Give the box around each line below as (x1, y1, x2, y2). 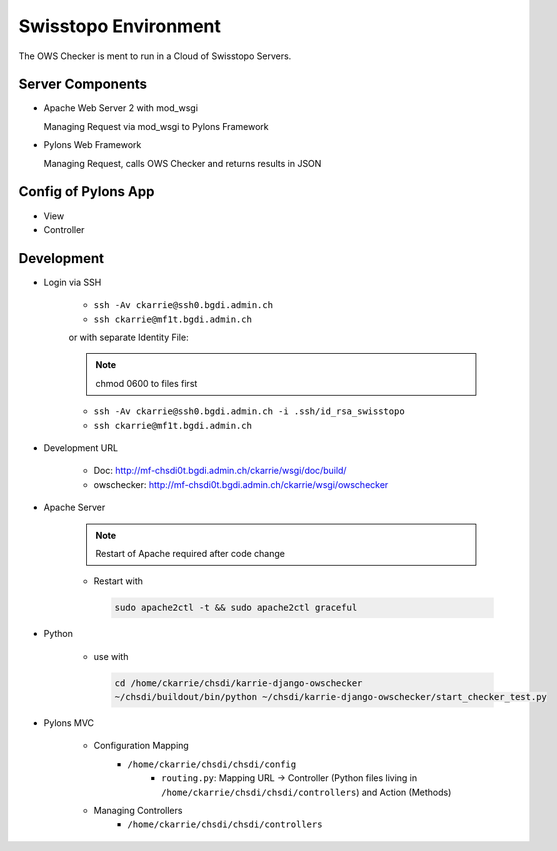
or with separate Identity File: (68, 331, 189, 343)
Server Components (18, 76, 148, 93)
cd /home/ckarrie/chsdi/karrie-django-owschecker (114, 677, 363, 689)
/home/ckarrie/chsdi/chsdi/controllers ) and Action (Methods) (161, 786, 452, 798)
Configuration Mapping (93, 740, 189, 752)
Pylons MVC (43, 717, 95, 729)
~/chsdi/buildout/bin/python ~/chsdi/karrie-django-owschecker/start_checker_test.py (114, 691, 547, 703)
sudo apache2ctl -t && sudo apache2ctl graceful (114, 602, 358, 614)
